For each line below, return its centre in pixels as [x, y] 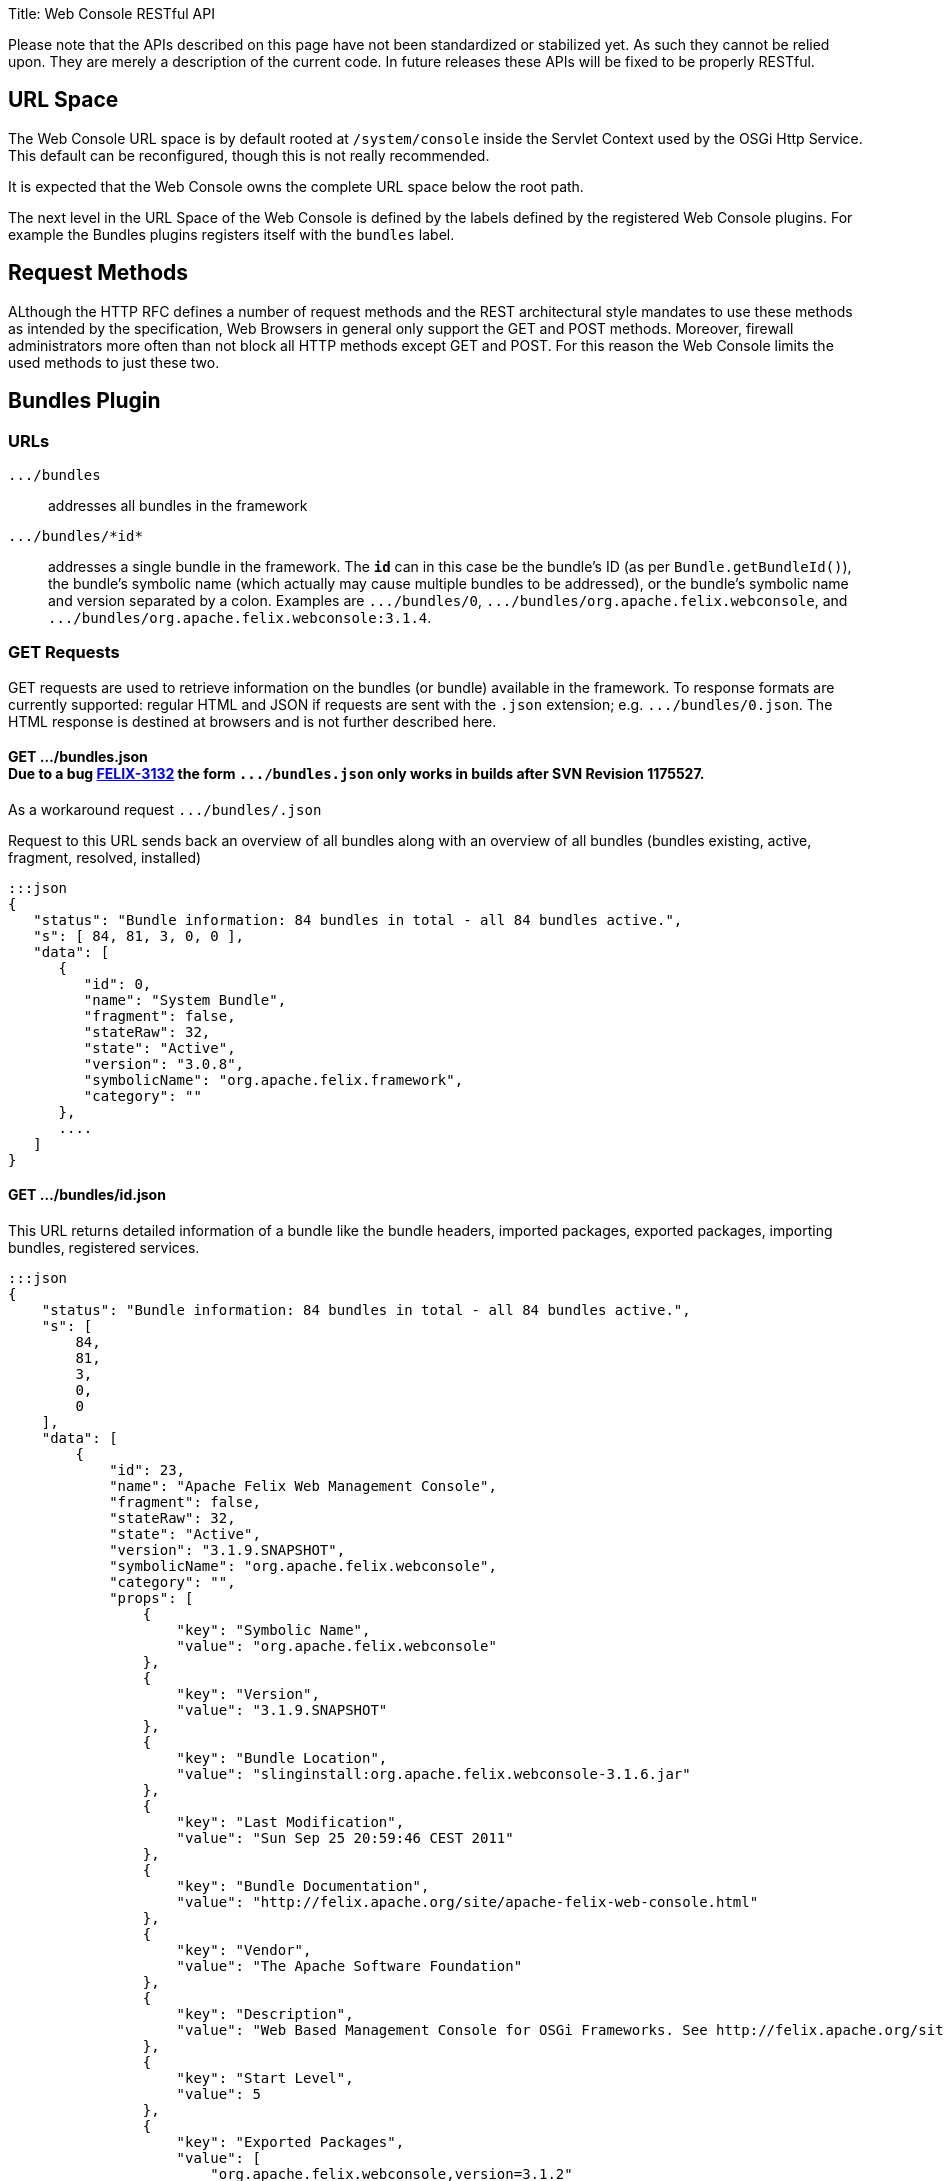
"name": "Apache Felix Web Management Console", [303, 1486]
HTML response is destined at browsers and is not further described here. [252, 721]
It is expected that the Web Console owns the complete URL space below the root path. [296, 186]
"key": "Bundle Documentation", [303, 1886]
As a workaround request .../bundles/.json [165, 809]
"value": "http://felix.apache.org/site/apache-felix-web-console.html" [467, 1902]
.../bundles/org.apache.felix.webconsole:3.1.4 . [240, 617]
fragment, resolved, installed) [105, 857]
